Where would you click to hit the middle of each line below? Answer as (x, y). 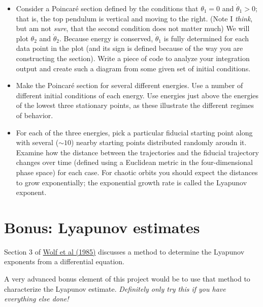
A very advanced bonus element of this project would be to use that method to (127, 278)
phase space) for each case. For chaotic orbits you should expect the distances (137, 172)
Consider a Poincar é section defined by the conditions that (107, 8)
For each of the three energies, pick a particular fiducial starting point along (134, 132)
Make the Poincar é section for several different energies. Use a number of (129, 85)
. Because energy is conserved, (106, 38)
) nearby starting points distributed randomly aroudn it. (159, 142)
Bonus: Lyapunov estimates (102, 227)
